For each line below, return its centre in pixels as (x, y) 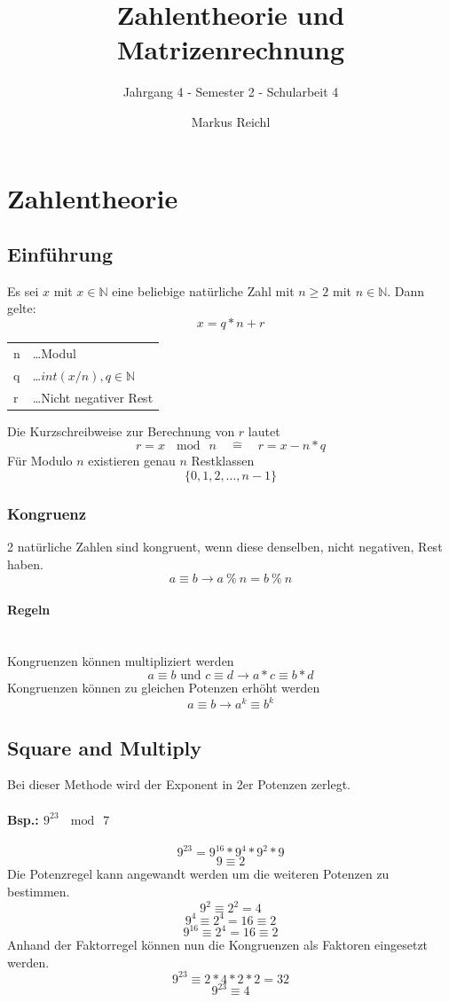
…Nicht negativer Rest (93, 397)
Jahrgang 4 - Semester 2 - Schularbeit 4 (231, 92)
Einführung (60, 254)
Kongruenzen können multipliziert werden (121, 660)
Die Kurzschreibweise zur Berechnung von (121, 431)
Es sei (23, 290)
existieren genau (132, 461)
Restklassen (223, 461)
